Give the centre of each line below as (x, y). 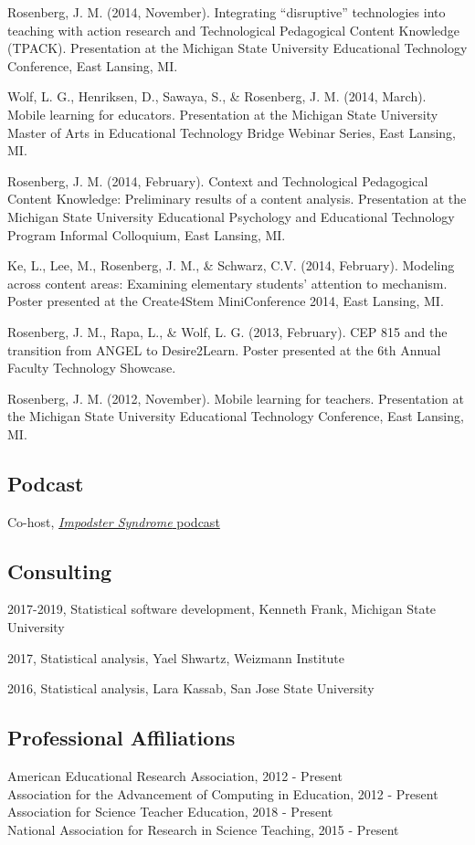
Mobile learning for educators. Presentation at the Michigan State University (223, 114)
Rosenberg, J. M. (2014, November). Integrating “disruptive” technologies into (227, 12)
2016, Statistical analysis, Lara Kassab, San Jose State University (191, 688)
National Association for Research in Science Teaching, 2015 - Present (203, 829)
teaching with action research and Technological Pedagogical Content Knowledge (233, 30)
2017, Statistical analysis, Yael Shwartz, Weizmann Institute (176, 657)
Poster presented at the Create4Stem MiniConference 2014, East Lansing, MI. (226, 301)
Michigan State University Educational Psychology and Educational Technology (231, 216)
